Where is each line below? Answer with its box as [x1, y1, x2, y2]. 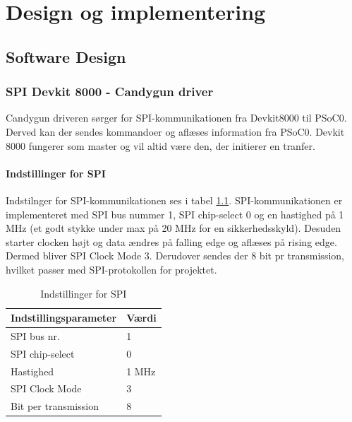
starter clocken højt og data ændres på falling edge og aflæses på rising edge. [6, 234, 337, 249]
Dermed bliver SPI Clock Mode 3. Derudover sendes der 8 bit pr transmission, [6, 248, 344, 263]
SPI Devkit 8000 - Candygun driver [6, 83, 214, 100]
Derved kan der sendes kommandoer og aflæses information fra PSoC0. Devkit [6, 124, 345, 139]
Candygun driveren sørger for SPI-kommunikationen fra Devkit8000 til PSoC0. [6, 110, 347, 125]
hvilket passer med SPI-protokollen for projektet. [6, 262, 217, 276]
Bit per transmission [11, 399, 99, 414]
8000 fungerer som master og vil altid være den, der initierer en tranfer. [6, 138, 315, 153]
